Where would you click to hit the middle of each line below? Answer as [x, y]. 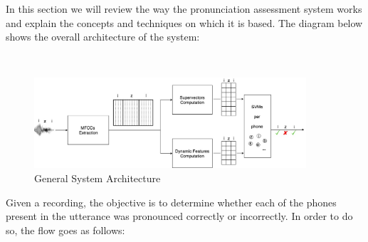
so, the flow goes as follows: [65, 230]
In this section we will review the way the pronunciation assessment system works [184, 9]
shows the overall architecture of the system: [103, 37]
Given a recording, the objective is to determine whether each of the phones [171, 202]
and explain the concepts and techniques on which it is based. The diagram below [184, 22]
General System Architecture [98, 178]
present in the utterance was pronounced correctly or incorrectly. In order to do [179, 216]
